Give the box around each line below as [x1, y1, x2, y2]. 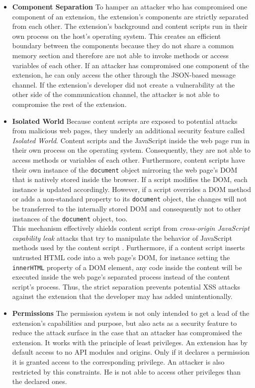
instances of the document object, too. [12, 213, 128, 223]
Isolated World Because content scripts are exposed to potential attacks [12, 115, 238, 126]
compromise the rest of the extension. [12, 98, 127, 109]
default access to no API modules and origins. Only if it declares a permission [12, 347, 250, 357]
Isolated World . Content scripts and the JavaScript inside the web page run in [12, 135, 250, 145]
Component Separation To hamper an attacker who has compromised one [12, 1, 248, 11]
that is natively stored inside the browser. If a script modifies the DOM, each [12, 174, 248, 185]
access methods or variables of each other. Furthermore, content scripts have [12, 154, 245, 165]
